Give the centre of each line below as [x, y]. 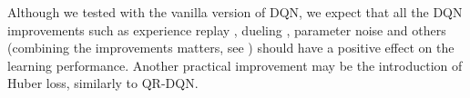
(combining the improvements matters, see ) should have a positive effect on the [231, 48]
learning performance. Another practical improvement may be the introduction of [235, 65]
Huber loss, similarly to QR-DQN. [103, 83]
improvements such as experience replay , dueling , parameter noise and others [227, 29]
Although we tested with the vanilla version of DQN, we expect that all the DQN [235, 12]
